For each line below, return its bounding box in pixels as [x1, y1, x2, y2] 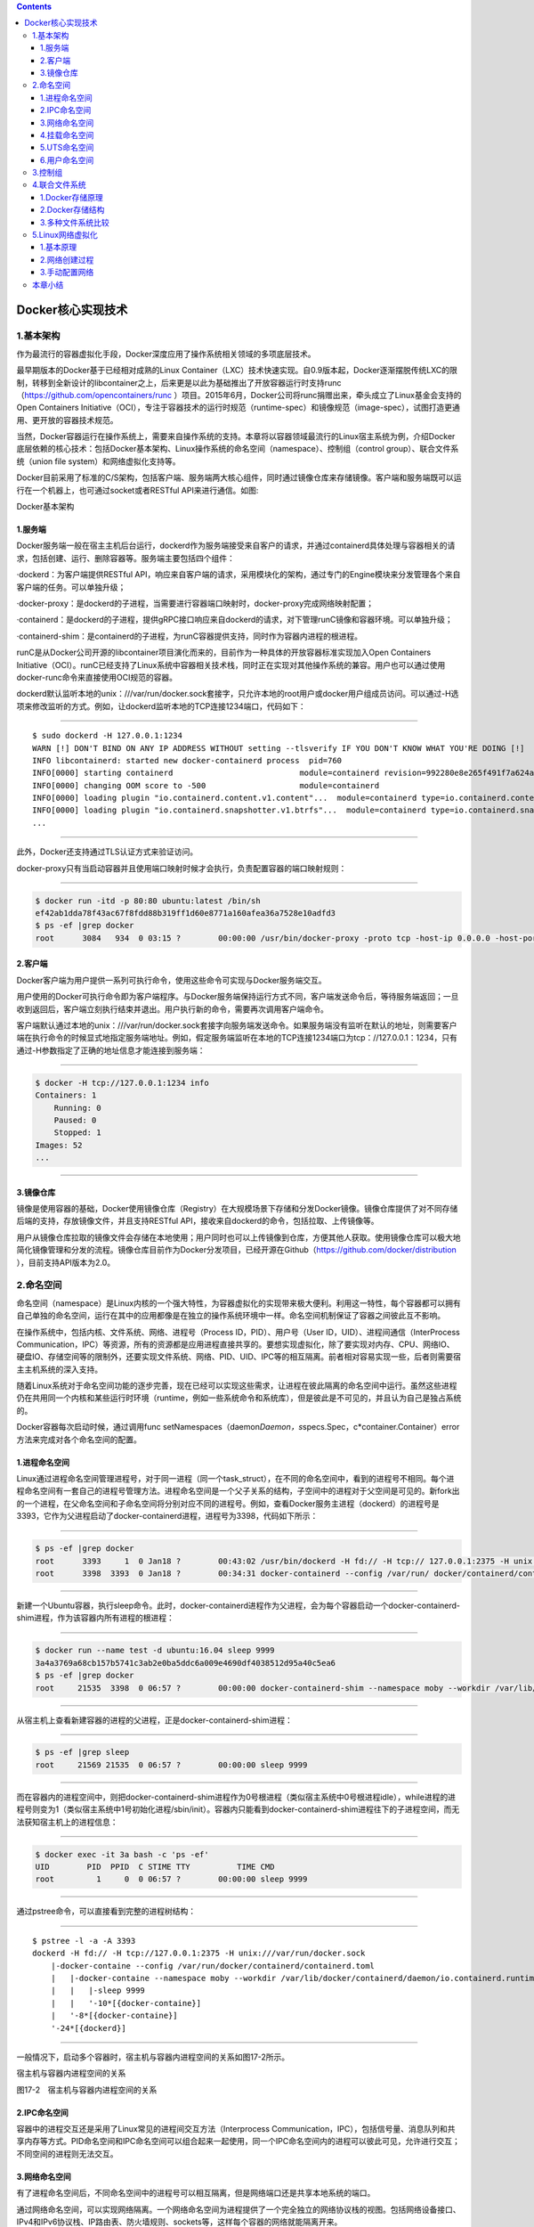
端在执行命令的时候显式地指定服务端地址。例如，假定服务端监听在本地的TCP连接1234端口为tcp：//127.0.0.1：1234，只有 [16, 1032, 457, 1043]
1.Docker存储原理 [40, 192, 104, 202]
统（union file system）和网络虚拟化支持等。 [16, 455, 182, 467]
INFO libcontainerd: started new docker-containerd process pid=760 [32, 755, 343, 765]
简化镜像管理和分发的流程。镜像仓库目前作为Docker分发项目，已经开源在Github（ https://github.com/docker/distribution [16, 1244, 457, 1255]
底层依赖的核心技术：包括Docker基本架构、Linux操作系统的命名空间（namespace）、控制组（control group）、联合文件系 [16, 444, 459, 454]
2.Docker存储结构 [40, 205, 105, 216]
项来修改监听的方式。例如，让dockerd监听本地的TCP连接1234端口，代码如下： [16, 700, 306, 712]
